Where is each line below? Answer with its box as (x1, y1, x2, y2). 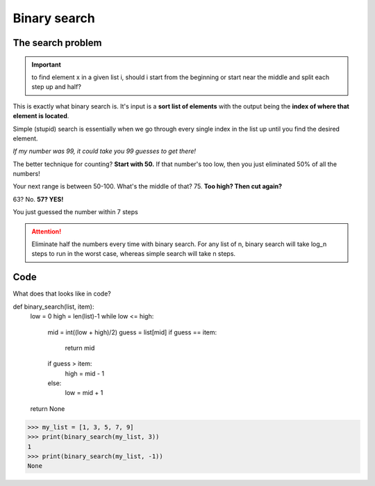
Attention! (31, 227, 62, 236)
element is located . (12, 112, 69, 120)
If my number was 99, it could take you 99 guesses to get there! (12, 147, 197, 156)
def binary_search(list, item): (12, 302, 94, 311)
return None (30, 404, 65, 413)
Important (31, 60, 62, 69)
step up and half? (31, 83, 81, 91)
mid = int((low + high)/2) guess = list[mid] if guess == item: (47, 327, 217, 337)
